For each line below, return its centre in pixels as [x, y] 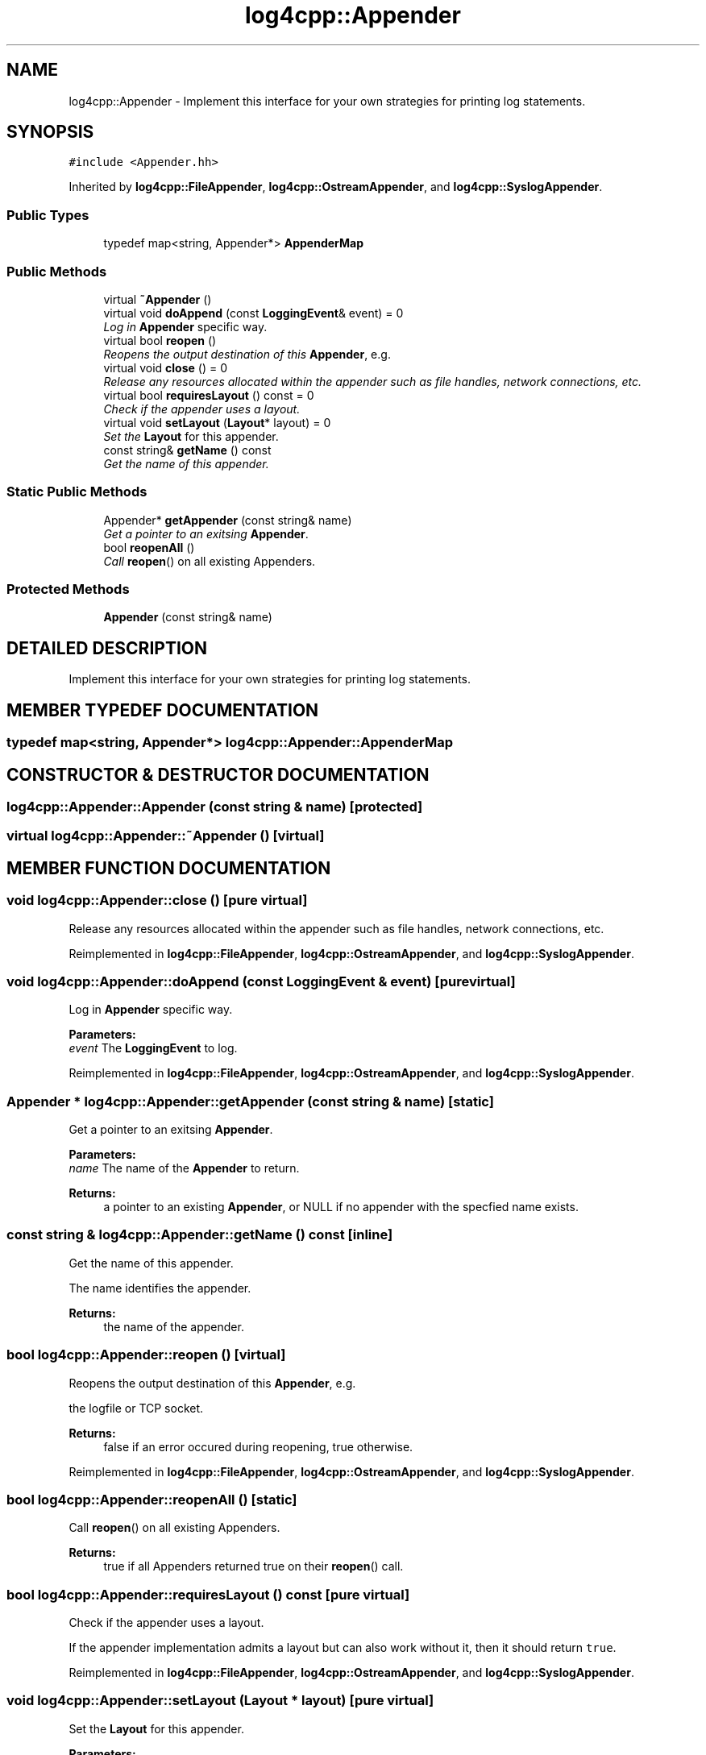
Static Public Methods [77, 492]
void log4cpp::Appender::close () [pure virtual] [157, 900]
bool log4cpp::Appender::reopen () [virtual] [146, 1355]
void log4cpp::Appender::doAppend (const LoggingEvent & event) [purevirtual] [261, 981]
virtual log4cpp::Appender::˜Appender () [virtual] [166, 836]
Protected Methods [68, 589]
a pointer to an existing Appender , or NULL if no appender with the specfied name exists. [341, 1207]
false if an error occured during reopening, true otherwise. [258, 1446]
